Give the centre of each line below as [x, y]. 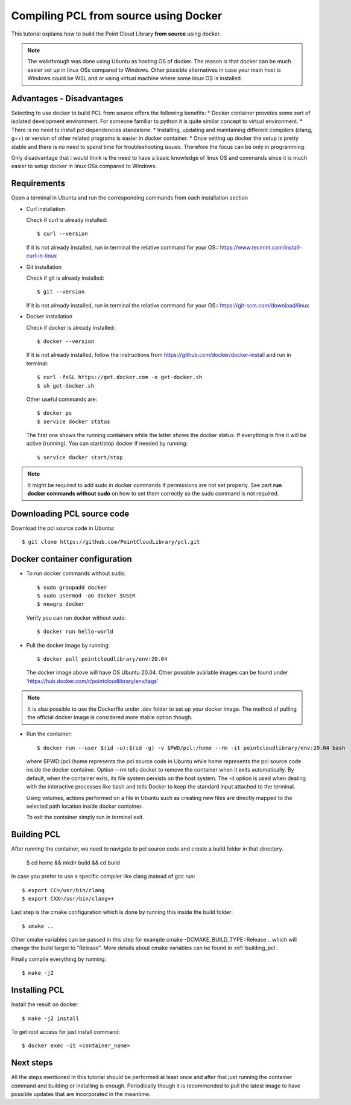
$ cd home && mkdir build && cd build [73, 863]
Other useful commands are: [62, 399]
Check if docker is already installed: [71, 327]
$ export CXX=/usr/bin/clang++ [68, 899]
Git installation [44, 267]
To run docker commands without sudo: [76, 573]
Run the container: [49, 734]
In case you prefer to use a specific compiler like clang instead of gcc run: [103, 877]
